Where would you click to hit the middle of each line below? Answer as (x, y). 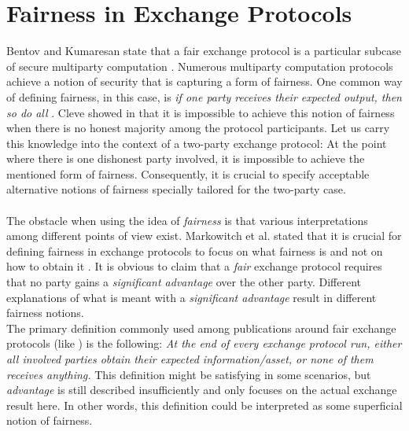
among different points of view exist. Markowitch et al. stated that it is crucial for (204, 236)
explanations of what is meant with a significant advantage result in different (192, 297)
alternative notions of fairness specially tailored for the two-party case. (176, 189)
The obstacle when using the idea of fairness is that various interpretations (187, 220)
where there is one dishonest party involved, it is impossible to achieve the (186, 158)
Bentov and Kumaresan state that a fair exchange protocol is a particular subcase (204, 51)
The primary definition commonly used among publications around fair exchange (201, 328)
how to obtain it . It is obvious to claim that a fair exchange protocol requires (194, 266)
